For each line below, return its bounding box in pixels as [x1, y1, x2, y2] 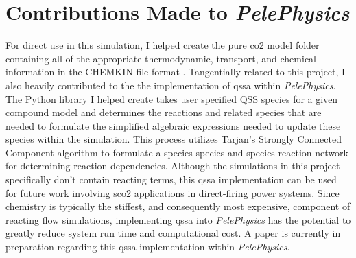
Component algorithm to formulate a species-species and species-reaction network [5, 145, 348, 159]
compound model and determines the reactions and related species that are [5, 105, 322, 119]
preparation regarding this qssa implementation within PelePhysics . [5, 239, 290, 254]
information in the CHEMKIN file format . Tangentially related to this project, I [5, 64, 346, 79]
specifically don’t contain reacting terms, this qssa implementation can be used [5, 172, 337, 187]
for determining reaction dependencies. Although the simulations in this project [5, 159, 340, 173]
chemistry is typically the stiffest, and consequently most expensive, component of [5, 199, 351, 213]
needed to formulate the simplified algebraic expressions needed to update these [5, 118, 341, 132]
